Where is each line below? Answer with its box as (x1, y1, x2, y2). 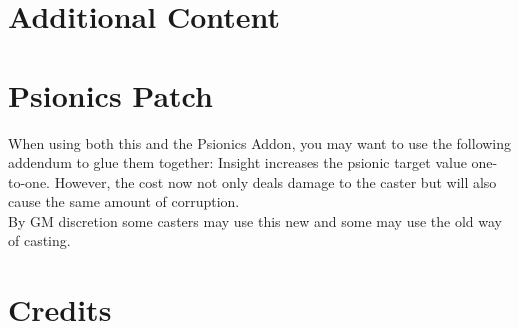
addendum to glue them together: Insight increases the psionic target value (8, 152, 467, 173)
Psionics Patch (8, 74, 213, 115)
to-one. (8, 171, 50, 192)
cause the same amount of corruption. (8, 191, 240, 212)
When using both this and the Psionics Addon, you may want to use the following (8, 132, 512, 153)
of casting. (8, 230, 71, 251)
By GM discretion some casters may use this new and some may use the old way (8, 210, 502, 231)
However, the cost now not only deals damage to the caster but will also (54, 171, 497, 192)
